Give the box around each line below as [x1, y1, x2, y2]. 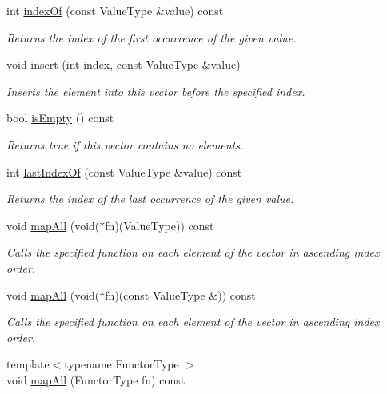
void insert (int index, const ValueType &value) [6, 56, 241, 73]
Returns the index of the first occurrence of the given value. [6, 29, 297, 46]
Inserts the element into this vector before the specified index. [6, 82, 305, 99]
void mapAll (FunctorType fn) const [6, 371, 186, 388]
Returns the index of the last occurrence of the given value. [6, 190, 294, 207]
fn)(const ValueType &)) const [105, 286, 256, 303]
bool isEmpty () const [6, 109, 114, 126]
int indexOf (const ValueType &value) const [6, 2, 224, 18]
